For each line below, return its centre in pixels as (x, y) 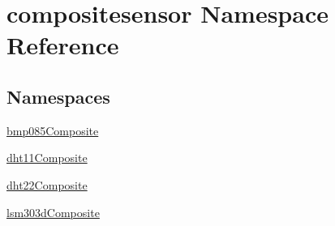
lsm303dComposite (53, 212)
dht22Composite (47, 184)
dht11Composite (47, 158)
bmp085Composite (53, 130)
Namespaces (58, 96)
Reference (63, 45)
